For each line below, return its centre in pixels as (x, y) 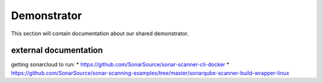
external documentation (57, 50)
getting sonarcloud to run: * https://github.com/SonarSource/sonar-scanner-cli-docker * (120, 64)
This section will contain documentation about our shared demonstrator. (100, 33)
